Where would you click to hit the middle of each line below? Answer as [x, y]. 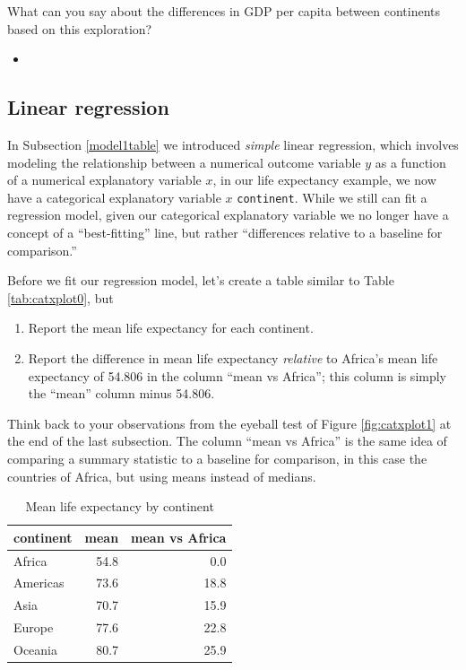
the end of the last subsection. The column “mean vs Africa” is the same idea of [227, 441]
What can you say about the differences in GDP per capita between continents [224, 11]
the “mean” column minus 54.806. [121, 393]
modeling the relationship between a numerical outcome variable [184, 162]
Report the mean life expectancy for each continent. [171, 328]
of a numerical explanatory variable [104, 180]
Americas [39, 583]
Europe [34, 627]
